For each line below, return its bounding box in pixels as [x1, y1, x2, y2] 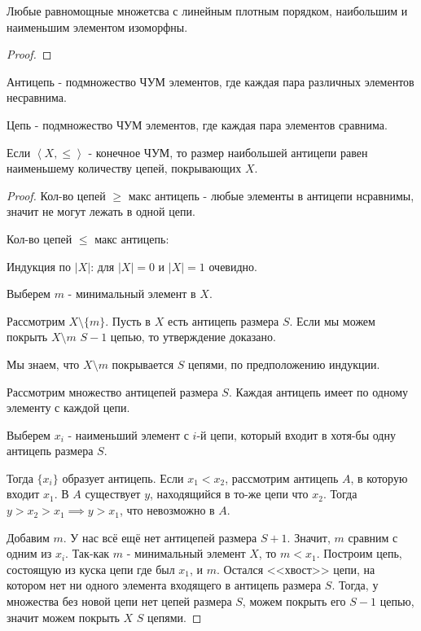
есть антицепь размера [167, 312, 279, 329]
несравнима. [7, 89, 67, 106]
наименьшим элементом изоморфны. [7, 18, 188, 35]
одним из [7, 545, 52, 562]
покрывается [112, 355, 174, 372]
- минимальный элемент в [68, 285, 196, 302]
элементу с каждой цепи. [7, 399, 130, 416]
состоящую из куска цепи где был [7, 560, 175, 577]
